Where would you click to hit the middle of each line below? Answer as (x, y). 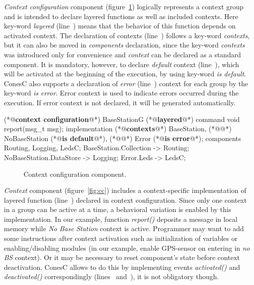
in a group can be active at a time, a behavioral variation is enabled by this (118, 209)
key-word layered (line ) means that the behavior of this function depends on (120, 26)
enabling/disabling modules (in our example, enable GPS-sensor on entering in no (127, 248)
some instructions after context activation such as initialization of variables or (121, 238)
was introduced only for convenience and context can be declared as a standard (123, 54)
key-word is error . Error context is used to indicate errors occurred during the (121, 93)
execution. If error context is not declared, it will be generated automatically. (120, 102)
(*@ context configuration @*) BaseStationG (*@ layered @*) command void (122, 119)
